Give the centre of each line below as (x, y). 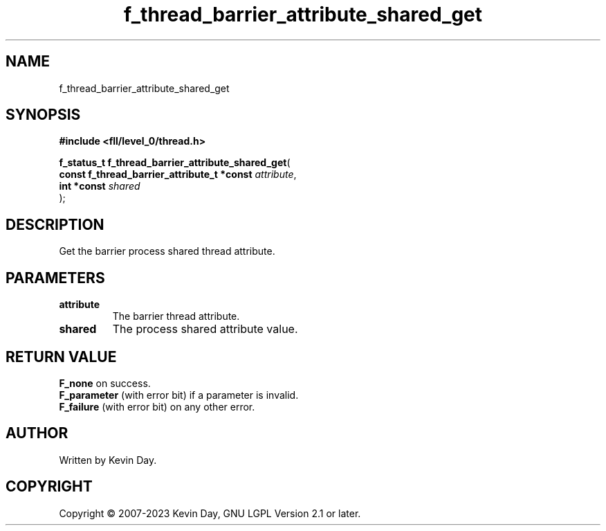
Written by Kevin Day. (108, 460)
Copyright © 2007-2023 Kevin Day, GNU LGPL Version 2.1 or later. (210, 513)
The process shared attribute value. (205, 329)
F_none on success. (105, 383)
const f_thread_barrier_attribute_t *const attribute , (178, 174)
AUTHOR (37, 433)
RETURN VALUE (61, 357)
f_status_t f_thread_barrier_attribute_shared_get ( (175, 163)
